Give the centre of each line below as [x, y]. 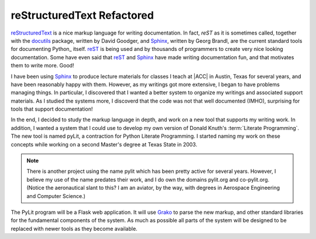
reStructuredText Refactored [83, 15]
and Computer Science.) [56, 196]
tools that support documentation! [52, 109]
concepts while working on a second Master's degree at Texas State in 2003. [104, 144]
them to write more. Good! [42, 66]
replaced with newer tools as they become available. [74, 228]
